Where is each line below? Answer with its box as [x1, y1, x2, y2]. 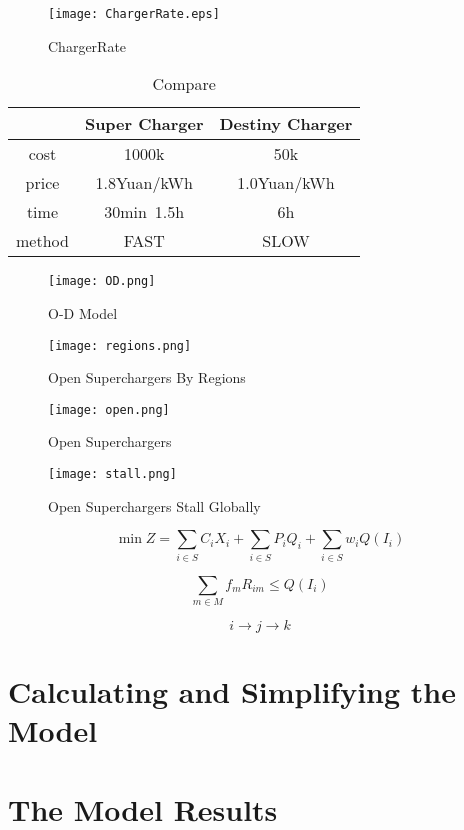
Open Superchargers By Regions [48, 367, 246, 388]
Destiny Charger [219, 112, 353, 136]
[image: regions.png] [48, 338, 192, 353]
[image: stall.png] [48, 467, 177, 481]
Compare [152, 72, 216, 96]
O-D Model [48, 302, 118, 323]
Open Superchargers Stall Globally [48, 495, 261, 516]
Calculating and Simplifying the [8, 671, 457, 712]
